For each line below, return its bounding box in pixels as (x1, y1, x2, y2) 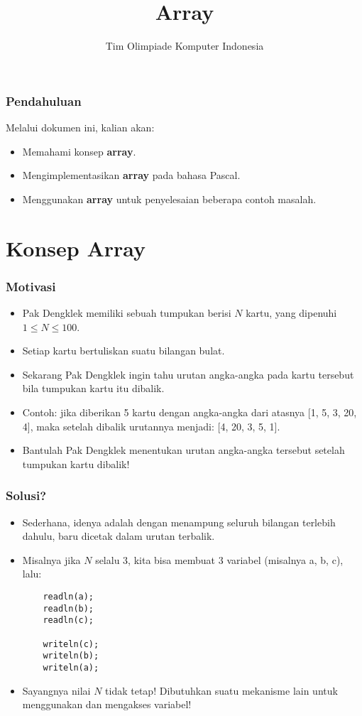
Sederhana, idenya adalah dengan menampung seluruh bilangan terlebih (22, 514, 336, 529)
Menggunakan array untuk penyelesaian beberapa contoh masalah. (22, 191, 317, 206)
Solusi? (6, 487, 47, 504)
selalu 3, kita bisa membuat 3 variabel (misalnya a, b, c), (95, 552, 344, 567)
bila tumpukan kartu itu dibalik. (22, 381, 165, 396)
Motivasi (6, 277, 56, 295)
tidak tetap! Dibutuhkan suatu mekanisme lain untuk (105, 683, 338, 698)
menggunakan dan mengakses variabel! (22, 697, 192, 712)
